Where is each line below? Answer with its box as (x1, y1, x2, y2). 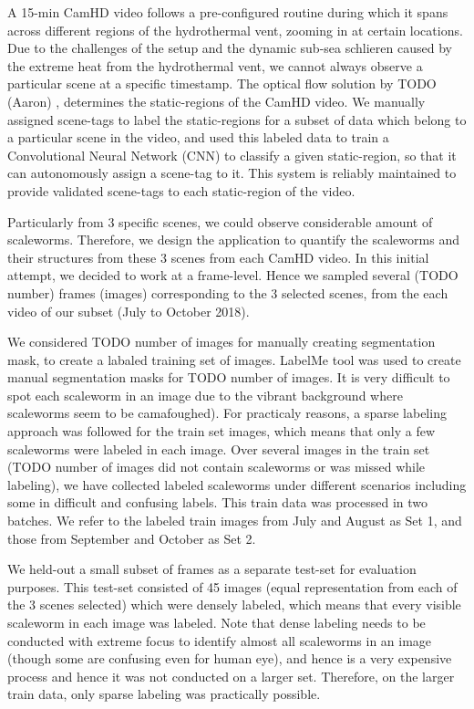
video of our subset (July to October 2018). (7, 301, 250, 320)
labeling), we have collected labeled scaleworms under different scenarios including (7, 474, 467, 494)
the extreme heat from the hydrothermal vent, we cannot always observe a (7, 56, 423, 75)
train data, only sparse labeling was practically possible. (7, 684, 321, 704)
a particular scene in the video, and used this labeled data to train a (7, 128, 389, 147)
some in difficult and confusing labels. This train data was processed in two (7, 493, 428, 512)
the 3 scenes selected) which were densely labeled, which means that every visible (7, 595, 461, 614)
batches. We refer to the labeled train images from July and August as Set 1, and (7, 511, 462, 530)
